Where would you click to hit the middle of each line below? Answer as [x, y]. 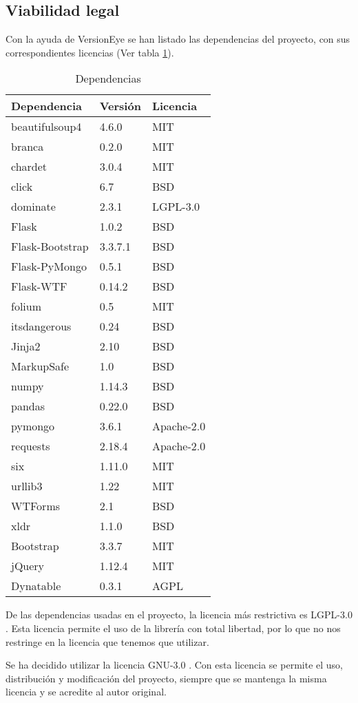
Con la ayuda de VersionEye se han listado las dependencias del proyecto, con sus [178, 39]
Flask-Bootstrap [50, 246]
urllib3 [27, 486]
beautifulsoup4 [46, 127]
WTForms [36, 506]
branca [28, 147]
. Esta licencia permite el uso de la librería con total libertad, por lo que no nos [173, 628]
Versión [120, 106]
